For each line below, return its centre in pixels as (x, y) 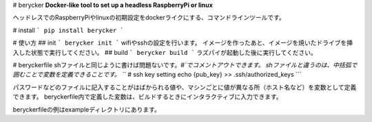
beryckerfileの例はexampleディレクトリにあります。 (87, 109)
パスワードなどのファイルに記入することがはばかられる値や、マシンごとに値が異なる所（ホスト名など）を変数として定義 (185, 87)
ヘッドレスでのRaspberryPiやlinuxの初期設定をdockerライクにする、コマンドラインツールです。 (149, 18)
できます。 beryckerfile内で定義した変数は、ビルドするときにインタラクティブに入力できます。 (147, 97)
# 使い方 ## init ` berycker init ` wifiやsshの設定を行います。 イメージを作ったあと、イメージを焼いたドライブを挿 (183, 43)
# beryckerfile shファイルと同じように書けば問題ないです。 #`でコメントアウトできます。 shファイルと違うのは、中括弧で (185, 64)
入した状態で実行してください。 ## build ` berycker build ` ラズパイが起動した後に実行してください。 (165, 52)
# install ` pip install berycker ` (68, 30)
